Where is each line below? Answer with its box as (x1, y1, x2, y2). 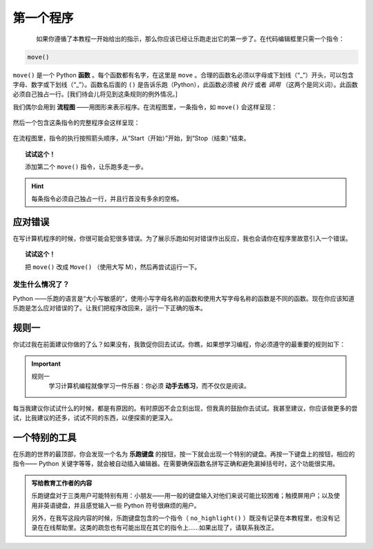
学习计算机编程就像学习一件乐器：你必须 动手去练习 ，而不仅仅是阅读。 (48, 382, 250, 390)
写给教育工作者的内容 (31, 478, 93, 487)
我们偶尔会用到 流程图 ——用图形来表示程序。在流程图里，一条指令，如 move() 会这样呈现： (12, 102, 278, 111)
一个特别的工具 (12, 431, 77, 443)
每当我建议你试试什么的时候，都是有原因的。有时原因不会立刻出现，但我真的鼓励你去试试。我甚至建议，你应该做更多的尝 (12, 404, 358, 412)
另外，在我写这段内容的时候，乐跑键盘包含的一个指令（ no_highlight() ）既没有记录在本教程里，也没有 (31, 514, 334, 522)
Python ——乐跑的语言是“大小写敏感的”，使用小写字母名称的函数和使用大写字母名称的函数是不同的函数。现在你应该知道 (12, 294, 355, 302)
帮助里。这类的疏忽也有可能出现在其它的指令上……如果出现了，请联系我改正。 (55, 523, 278, 532)
